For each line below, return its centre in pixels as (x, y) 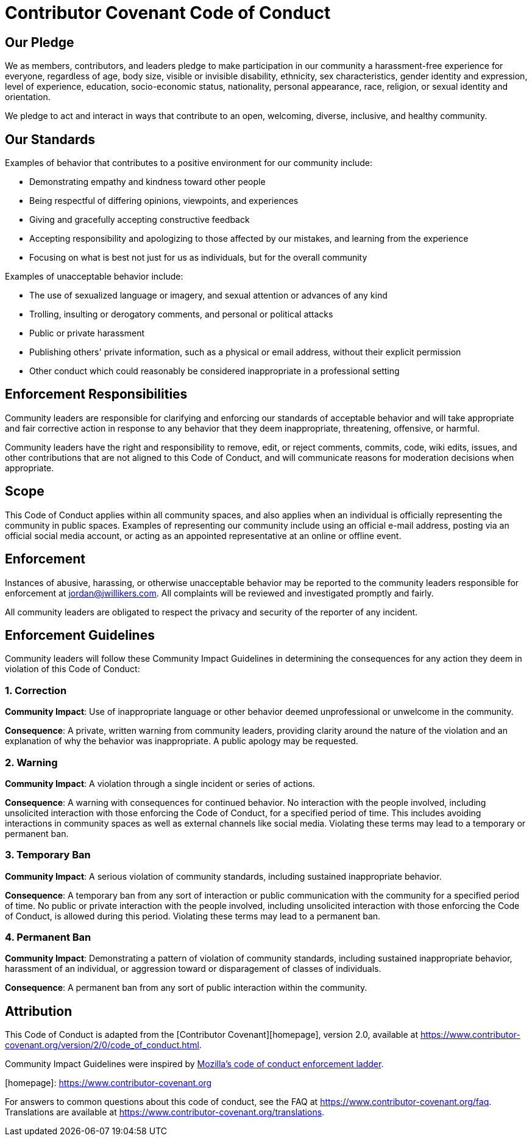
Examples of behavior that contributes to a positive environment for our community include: (189, 163)
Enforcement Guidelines (80, 635)
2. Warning (31, 762)
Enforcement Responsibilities (96, 394)
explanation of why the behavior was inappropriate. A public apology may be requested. (182, 741)
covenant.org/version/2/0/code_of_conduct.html (102, 1045)
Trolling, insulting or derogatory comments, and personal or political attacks (181, 314)
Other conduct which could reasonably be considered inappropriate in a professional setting (215, 371)
